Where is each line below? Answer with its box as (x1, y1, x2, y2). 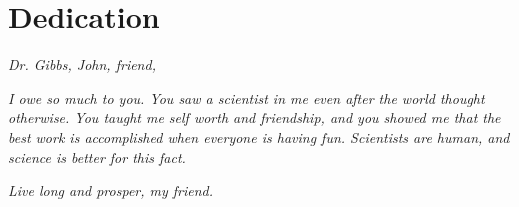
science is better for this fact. (8, 146, 186, 167)
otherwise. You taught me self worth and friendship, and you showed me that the (8, 107, 501, 128)
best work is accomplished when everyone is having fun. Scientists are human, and (8, 126, 510, 147)
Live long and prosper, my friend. (8, 180, 214, 201)
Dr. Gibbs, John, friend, (8, 54, 156, 75)
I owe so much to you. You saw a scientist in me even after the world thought (8, 87, 485, 108)
